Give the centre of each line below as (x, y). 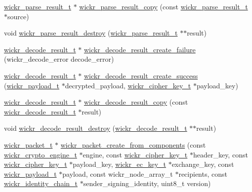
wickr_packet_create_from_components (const (133, 144)
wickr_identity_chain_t (41, 183)
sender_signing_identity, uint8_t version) (147, 183)
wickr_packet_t (28, 144)
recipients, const (203, 173)
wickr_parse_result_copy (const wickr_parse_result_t (164, 6)
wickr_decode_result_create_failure (140, 49)
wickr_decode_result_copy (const (136, 102)
